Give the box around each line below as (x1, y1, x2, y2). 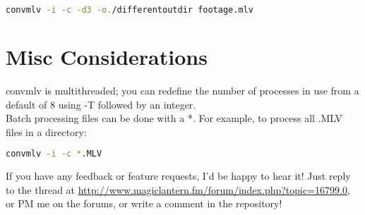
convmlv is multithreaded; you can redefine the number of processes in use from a (6, 83, 359, 97)
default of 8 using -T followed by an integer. (6, 97, 196, 111)
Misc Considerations (6, 42, 208, 71)
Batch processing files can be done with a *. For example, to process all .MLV (6, 111, 343, 125)
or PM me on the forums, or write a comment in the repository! (6, 196, 282, 211)
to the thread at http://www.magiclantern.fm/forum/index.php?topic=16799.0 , (6, 182, 350, 197)
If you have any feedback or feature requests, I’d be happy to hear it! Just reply (6, 168, 351, 183)
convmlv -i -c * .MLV (6, 149, 102, 159)
